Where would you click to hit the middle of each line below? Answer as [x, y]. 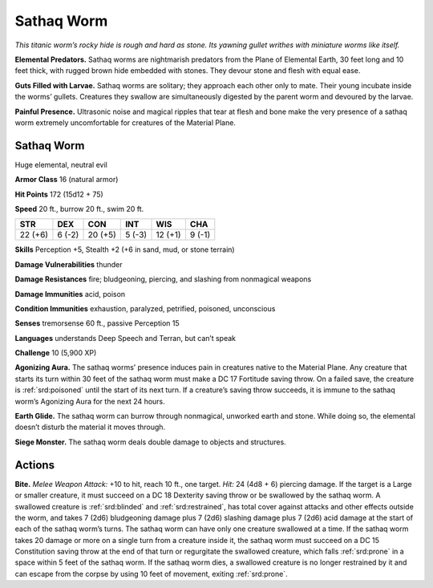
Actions [35, 465]
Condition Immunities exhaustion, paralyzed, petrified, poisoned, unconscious [145, 308]
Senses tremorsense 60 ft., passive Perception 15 [97, 323]
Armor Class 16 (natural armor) [67, 180]
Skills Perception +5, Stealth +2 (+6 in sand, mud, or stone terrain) [125, 249]
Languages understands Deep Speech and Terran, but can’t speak [125, 338]
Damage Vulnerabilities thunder [69, 264]
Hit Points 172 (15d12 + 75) [59, 194]
